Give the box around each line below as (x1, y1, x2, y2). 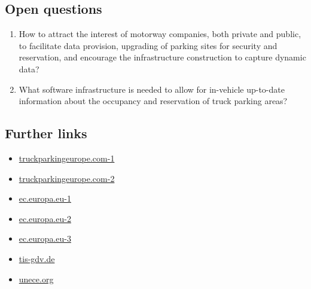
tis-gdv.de (19, 252, 55, 264)
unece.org (19, 272, 54, 285)
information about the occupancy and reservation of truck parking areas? (19, 95, 288, 107)
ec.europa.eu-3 (19, 232, 71, 245)
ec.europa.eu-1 (19, 192, 71, 205)
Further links (5, 124, 87, 142)
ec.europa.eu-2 (19, 212, 71, 224)
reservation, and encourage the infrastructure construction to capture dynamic (19, 51, 306, 63)
